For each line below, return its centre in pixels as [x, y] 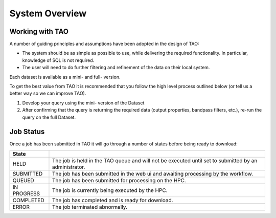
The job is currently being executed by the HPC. [110, 190]
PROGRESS [26, 193]
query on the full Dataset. [49, 117]
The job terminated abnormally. [90, 207]
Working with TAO [39, 31]
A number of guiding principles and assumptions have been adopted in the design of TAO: [104, 44]
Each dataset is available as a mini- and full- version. [65, 77]
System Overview [48, 13]
